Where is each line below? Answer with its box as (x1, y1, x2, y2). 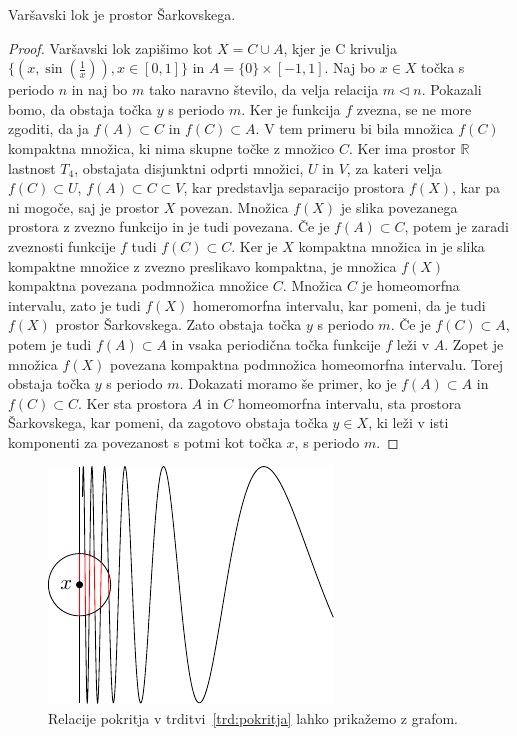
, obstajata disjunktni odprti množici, (74, 157, 304, 178)
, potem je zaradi (404, 216, 509, 237)
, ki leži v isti (368, 412, 449, 433)
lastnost (8, 157, 56, 178)
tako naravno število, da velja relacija (148, 79, 379, 100)
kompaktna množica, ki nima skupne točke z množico (8, 137, 335, 158)
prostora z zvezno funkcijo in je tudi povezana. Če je (8, 216, 330, 237)
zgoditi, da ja (8, 118, 89, 139)
